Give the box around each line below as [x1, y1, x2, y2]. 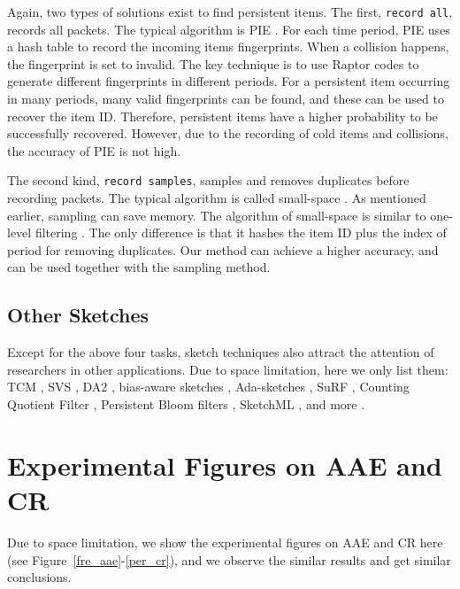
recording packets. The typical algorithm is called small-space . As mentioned [7, 189, 426, 207]
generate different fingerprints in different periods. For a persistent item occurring [7, 72, 450, 90]
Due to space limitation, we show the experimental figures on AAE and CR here [7, 532, 443, 551]
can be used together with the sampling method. [7, 258, 271, 276]
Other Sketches [7, 301, 149, 329]
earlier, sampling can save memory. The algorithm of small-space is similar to [7, 205, 426, 224]
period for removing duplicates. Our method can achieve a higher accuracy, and [7, 240, 439, 259]
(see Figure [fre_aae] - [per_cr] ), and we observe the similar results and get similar [7, 550, 451, 569]
